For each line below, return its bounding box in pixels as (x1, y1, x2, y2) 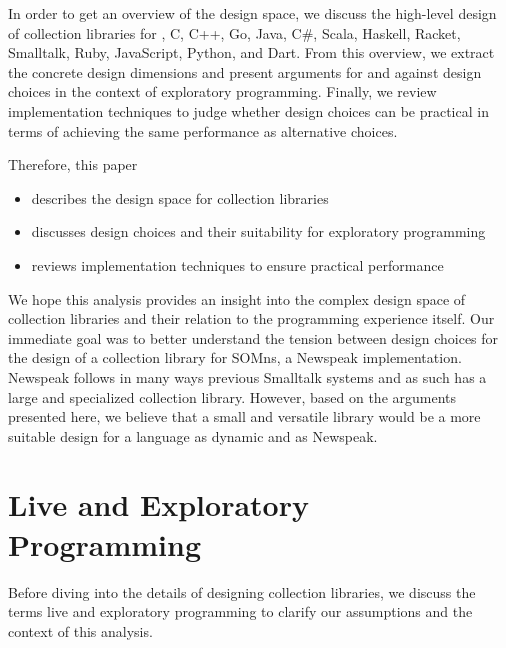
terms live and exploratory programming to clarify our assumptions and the (8, 601, 473, 622)
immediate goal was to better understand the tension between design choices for (8, 327, 499, 348)
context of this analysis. (8, 620, 153, 641)
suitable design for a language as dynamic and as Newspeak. (8, 425, 378, 446)
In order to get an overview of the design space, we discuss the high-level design (8, 3, 497, 23)
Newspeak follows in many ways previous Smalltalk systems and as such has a (8, 366, 487, 387)
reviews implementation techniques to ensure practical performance (31, 254, 444, 275)
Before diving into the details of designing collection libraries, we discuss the (8, 581, 476, 602)
